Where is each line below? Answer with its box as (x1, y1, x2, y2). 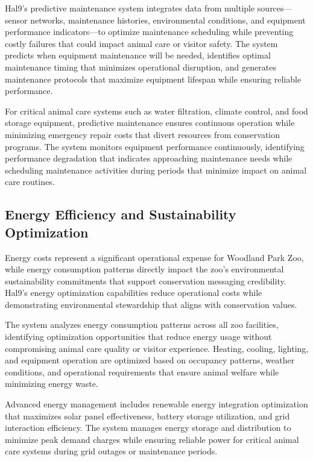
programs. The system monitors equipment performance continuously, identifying (5, 140, 305, 152)
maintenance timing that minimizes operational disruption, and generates (5, 60, 276, 73)
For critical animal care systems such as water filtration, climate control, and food (5, 104, 308, 117)
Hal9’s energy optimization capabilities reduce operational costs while (5, 286, 262, 299)
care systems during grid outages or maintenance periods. (5, 445, 218, 457)
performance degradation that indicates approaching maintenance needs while (5, 152, 292, 165)
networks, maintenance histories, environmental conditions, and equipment (30, 13, 306, 26)
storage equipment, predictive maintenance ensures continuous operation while (5, 116, 295, 129)
